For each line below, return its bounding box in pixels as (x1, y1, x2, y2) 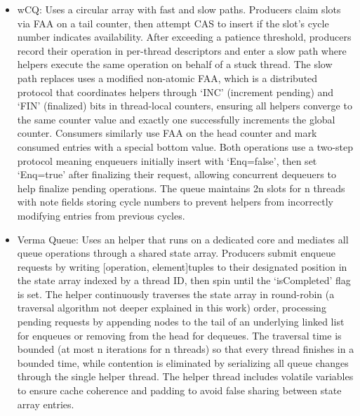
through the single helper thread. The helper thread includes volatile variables (17, 369, 354, 384)
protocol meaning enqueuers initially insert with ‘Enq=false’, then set (17, 153, 317, 168)
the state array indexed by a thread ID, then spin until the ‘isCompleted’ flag (17, 273, 351, 288)
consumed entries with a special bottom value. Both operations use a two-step (17, 139, 354, 154)
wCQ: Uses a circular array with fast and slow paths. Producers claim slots (17, 2, 341, 16)
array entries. (17, 396, 74, 411)
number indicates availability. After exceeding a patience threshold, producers (17, 29, 352, 44)
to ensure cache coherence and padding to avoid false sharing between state (17, 383, 342, 398)
